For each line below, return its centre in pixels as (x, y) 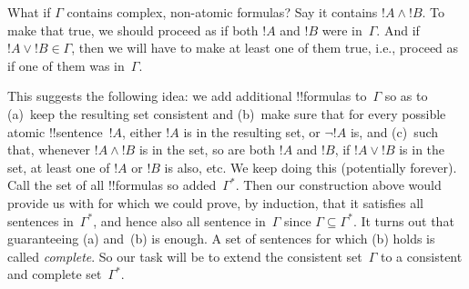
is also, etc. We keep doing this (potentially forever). (311, 167)
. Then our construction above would (338, 185)
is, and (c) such (394, 131)
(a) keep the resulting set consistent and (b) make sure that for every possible (227, 113)
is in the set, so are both (207, 149)
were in (342, 30)
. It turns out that (403, 220)
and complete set (55, 274)
